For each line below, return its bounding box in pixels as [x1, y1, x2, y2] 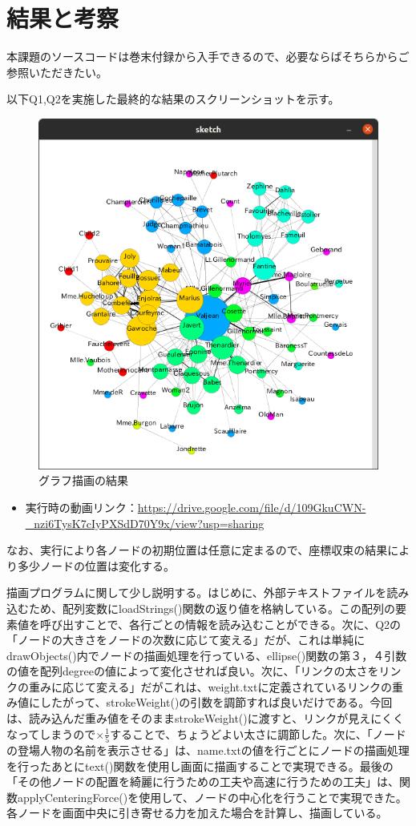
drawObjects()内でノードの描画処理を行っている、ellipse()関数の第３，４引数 [6, 647, 407, 663]
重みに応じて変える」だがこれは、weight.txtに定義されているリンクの [28, 678, 392, 695]
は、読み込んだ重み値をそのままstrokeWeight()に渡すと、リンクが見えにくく [6, 710, 404, 727]
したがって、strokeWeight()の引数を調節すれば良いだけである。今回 [39, 694, 393, 711]
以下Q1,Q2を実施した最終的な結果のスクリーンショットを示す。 [6, 91, 340, 107]
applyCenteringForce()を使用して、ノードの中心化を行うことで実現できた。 [17, 788, 407, 805]
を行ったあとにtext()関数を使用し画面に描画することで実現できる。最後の [6, 757, 394, 774]
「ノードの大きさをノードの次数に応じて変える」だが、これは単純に [6, 631, 366, 648]
